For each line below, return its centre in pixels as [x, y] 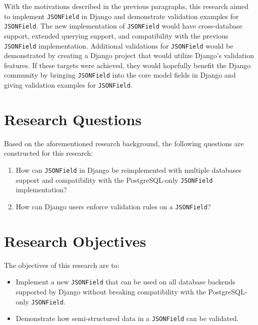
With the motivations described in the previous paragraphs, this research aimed [126, 6]
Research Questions [73, 119]
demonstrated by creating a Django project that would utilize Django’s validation [129, 55]
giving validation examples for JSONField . [68, 85]
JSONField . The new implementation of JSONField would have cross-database [123, 26]
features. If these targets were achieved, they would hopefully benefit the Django [127, 65]
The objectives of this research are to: [62, 265]
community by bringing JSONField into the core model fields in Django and [120, 75]
